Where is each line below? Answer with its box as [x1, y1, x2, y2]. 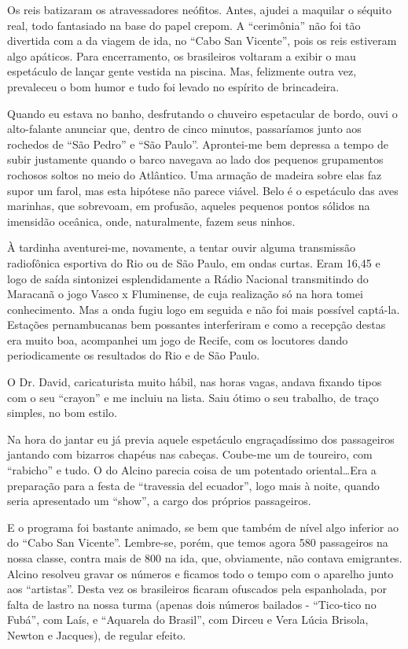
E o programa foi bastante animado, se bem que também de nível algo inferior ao [7, 518, 399, 535]
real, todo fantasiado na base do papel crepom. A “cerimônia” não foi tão [7, 17, 361, 33]
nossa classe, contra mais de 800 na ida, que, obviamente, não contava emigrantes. [7, 550, 402, 566]
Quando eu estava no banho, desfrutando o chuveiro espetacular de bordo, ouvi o [7, 105, 398, 121]
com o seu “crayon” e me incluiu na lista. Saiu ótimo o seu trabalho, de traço [7, 389, 379, 405]
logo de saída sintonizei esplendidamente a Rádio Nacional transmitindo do [7, 270, 369, 286]
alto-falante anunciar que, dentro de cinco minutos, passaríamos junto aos [7, 120, 362, 137]
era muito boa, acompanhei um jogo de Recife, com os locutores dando [7, 331, 348, 348]
